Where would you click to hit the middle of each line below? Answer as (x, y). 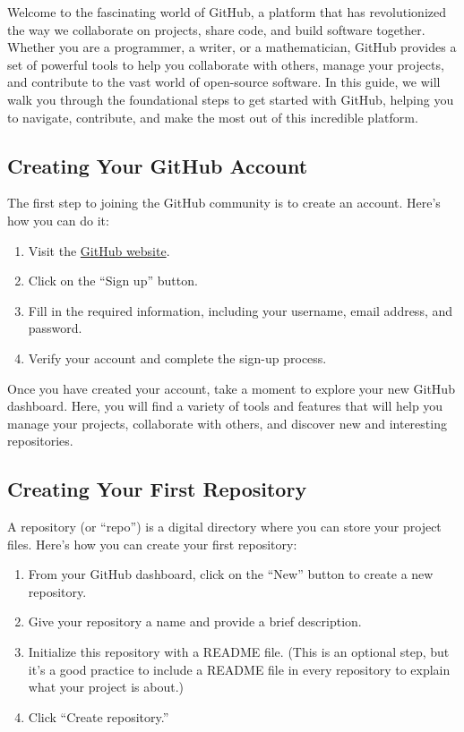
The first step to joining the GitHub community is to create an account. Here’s (224, 203)
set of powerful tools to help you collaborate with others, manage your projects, (226, 64)
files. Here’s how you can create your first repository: (152, 544)
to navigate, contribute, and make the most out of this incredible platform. (213, 117)
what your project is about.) (106, 687)
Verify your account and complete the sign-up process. (177, 357)
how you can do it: (58, 220)
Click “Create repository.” (99, 716)
